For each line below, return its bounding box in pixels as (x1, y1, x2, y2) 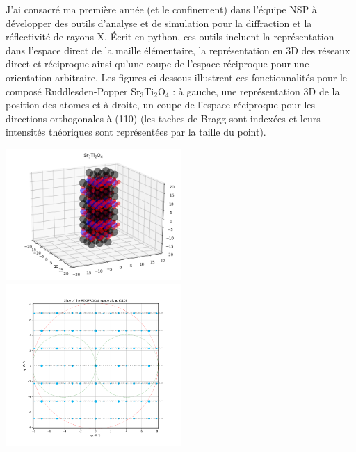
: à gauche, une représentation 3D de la (172, 83, 340, 98)
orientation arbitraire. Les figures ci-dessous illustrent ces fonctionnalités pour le (6, 70, 348, 84)
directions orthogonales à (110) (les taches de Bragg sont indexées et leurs (6, 111, 321, 125)
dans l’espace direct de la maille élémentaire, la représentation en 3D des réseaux (6, 42, 350, 57)
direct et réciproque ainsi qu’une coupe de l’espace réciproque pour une (6, 56, 309, 71)
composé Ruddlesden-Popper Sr (6, 83, 140, 98)
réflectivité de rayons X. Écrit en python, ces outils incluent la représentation (6, 29, 334, 44)
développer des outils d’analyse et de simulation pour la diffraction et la (6, 15, 312, 30)
